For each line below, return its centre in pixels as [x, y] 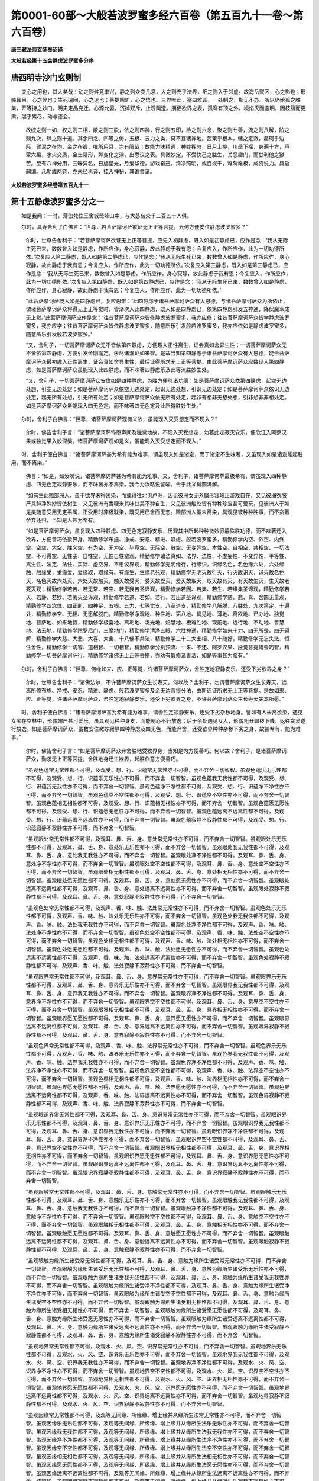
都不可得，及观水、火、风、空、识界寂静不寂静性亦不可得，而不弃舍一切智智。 [131, 1404]
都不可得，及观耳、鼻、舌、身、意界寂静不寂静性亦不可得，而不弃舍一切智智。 [131, 1034]
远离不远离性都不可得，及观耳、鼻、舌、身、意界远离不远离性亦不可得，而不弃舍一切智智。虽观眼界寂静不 [155, 1026]
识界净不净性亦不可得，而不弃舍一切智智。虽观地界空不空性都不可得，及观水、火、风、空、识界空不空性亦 [155, 1371]
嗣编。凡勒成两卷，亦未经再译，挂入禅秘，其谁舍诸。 [90, 171]
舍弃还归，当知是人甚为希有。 [62, 520]
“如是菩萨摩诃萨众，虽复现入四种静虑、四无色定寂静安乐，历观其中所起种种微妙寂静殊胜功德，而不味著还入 [156, 531]
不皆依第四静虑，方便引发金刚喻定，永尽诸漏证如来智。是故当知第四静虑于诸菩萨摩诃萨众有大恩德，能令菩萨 [157, 353]
